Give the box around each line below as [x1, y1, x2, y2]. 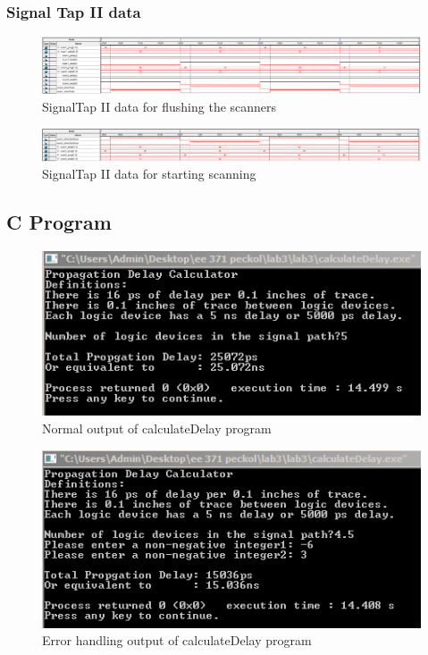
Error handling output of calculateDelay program [42, 631, 312, 650]
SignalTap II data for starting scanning [42, 164, 256, 183]
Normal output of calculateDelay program [42, 418, 272, 437]
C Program [6, 208, 112, 236]
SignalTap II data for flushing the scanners [42, 97, 277, 115]
